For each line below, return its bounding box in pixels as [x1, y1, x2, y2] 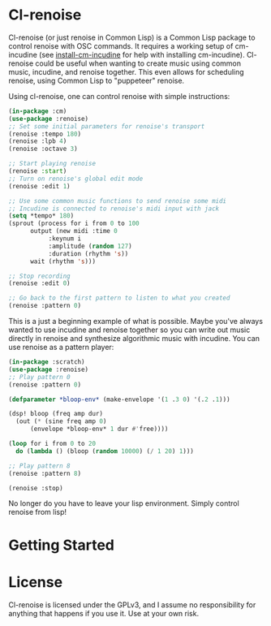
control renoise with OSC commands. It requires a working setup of [8, 41, 234, 50]
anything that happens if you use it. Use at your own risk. [8, 608, 200, 618]
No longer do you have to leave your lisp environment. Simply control [8, 499, 239, 508]
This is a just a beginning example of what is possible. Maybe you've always [8, 317, 264, 326]
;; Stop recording [8, 272, 71, 280]
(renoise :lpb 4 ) [8, 137, 67, 145]
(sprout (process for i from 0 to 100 [8, 219, 140, 228]
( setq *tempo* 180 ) [8, 212, 75, 220]
